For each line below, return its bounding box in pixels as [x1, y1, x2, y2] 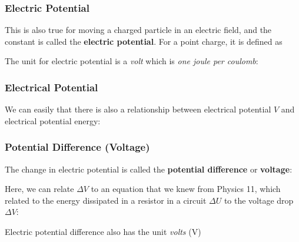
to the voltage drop [224, 194, 294, 206]
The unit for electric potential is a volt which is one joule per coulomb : [5, 55, 258, 67]
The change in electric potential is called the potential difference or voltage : [5, 163, 293, 175]
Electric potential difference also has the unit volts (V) [5, 226, 201, 237]
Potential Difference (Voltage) [5, 140, 150, 154]
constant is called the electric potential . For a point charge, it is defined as [5, 35, 283, 47]
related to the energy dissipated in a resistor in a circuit [5, 194, 207, 206]
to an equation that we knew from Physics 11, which [91, 183, 281, 195]
